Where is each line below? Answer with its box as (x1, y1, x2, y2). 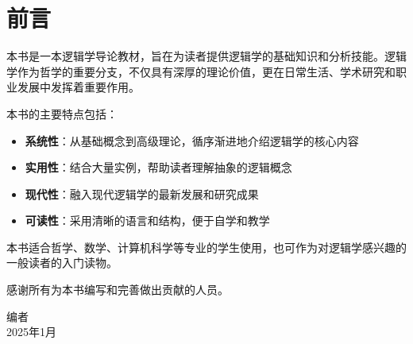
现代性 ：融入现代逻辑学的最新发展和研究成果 (25, 185, 259, 202)
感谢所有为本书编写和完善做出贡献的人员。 (6, 281, 229, 298)
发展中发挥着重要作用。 (17, 79, 140, 95)
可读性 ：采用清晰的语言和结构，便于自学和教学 (25, 212, 270, 229)
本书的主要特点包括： (6, 105, 118, 122)
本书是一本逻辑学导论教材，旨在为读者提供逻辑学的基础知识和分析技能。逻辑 (6, 48, 407, 64)
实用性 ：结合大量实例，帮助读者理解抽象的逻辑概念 (25, 159, 292, 176)
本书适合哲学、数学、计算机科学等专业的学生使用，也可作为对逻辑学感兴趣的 (6, 238, 407, 255)
